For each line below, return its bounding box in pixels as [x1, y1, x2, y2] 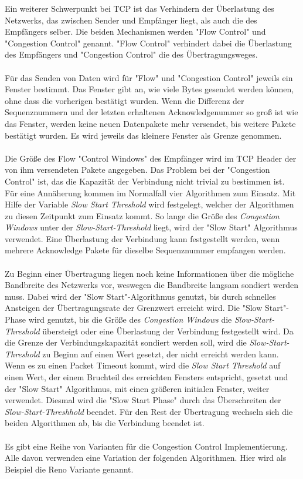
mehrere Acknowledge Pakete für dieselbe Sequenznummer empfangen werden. [5, 244, 286, 256]
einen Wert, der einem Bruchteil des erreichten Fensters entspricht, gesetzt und [5, 371, 288, 383]
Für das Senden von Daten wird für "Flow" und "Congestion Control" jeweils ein [5, 71, 293, 83]
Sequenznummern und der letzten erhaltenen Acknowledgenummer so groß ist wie [5, 106, 298, 118]
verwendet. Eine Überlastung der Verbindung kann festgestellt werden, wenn [5, 232, 280, 244]
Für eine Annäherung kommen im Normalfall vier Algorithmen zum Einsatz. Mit [5, 186, 296, 199]
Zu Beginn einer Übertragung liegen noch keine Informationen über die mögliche [5, 267, 294, 279]
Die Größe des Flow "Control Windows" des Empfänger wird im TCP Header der [5, 152, 297, 164]
